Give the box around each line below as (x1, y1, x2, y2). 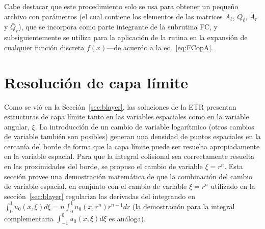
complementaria (4, 213, 54, 223)
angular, (4, 121, 30, 132)
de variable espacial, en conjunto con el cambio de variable (4, 181, 187, 191)
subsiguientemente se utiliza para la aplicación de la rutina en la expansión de (4, 32, 248, 43)
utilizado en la (210, 181, 255, 191)
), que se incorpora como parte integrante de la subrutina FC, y (18, 21, 218, 32)
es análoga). (109, 213, 146, 223)
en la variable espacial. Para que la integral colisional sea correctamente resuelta (4, 151, 255, 161)
